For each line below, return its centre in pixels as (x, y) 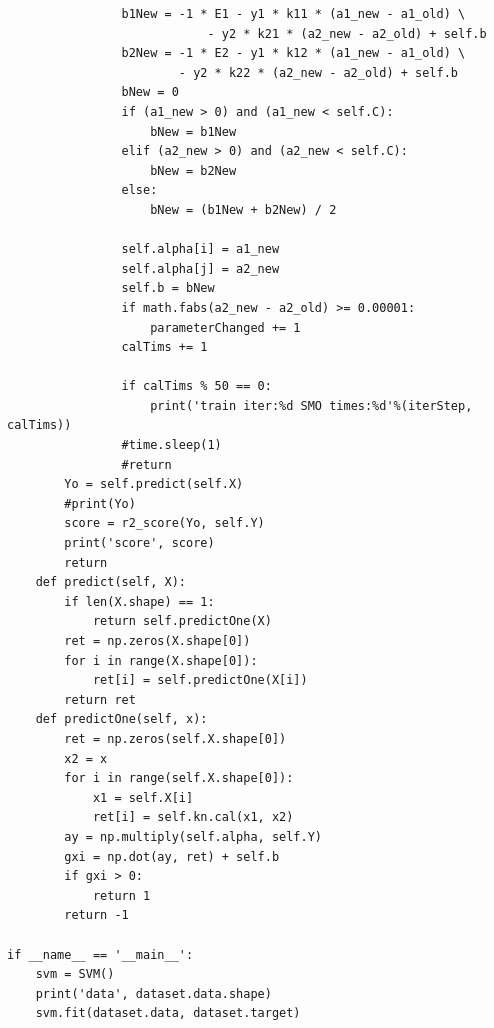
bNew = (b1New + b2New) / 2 (243, 209)
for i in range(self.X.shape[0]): (179, 778)
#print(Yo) (100, 503)
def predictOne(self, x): (121, 719)
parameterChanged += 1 (225, 327)
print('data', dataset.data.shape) (153, 993)
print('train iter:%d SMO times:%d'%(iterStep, (311, 405)
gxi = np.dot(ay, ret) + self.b (172, 856)
